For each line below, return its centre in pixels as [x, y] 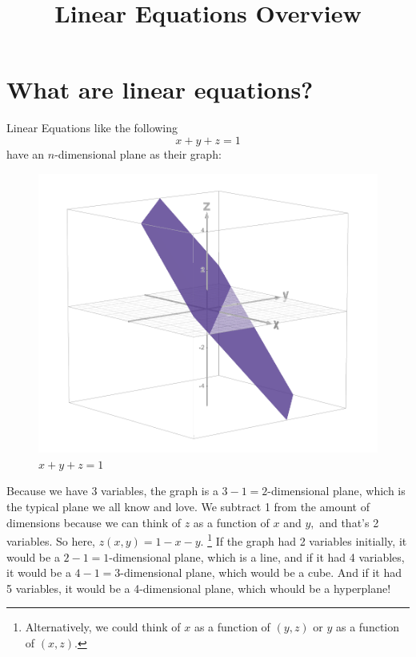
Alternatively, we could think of [103, 627]
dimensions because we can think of [94, 522]
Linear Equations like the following [92, 128]
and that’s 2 [349, 522]
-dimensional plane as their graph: [138, 153]
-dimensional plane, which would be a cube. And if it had [261, 572]
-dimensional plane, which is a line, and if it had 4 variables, [257, 556]
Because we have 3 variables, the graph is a [112, 491]
